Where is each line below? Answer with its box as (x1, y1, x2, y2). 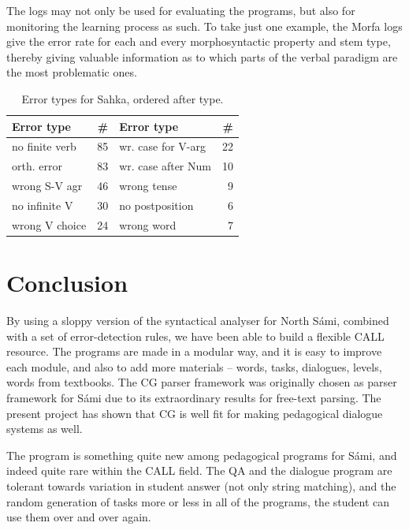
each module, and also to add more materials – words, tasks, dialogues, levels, (6, 358, 382, 375)
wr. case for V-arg (119, 138, 206, 155)
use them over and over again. (6, 509, 151, 525)
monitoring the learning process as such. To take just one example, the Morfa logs (6, 17, 403, 34)
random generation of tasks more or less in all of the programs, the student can (6, 493, 390, 509)
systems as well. (6, 420, 83, 437)
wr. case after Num (119, 158, 211, 174)
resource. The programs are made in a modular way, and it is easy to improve (6, 343, 382, 360)
